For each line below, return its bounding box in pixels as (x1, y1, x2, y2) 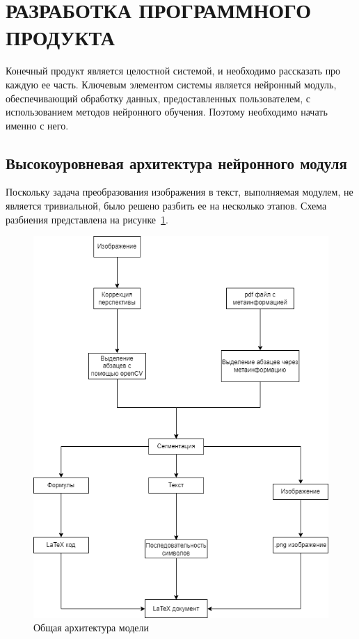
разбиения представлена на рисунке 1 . (6, 212, 168, 226)
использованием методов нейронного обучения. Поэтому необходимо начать (6, 104, 328, 119)
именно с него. (6, 118, 69, 132)
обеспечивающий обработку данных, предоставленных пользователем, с (6, 90, 311, 105)
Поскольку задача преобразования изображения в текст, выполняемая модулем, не (6, 184, 353, 199)
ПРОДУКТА (6, 23, 115, 52)
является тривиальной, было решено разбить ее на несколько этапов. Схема (6, 198, 327, 213)
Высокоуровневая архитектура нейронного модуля (6, 152, 347, 173)
